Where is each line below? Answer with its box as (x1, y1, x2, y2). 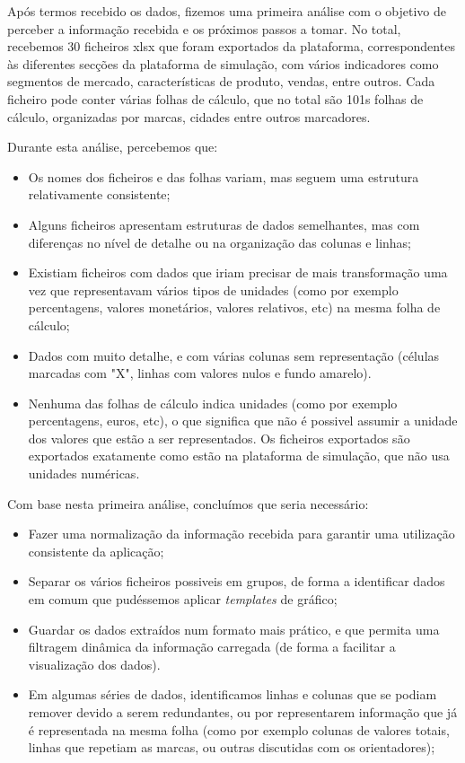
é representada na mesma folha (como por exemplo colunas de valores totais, (28, 720, 450, 739)
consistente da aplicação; (28, 541, 164, 560)
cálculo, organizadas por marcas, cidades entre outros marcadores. (7, 107, 371, 126)
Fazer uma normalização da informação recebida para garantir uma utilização (28, 524, 455, 543)
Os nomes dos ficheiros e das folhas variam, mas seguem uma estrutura (28, 167, 419, 186)
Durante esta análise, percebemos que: (7, 137, 218, 156)
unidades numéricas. (28, 464, 140, 483)
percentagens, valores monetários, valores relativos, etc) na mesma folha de (28, 298, 441, 317)
